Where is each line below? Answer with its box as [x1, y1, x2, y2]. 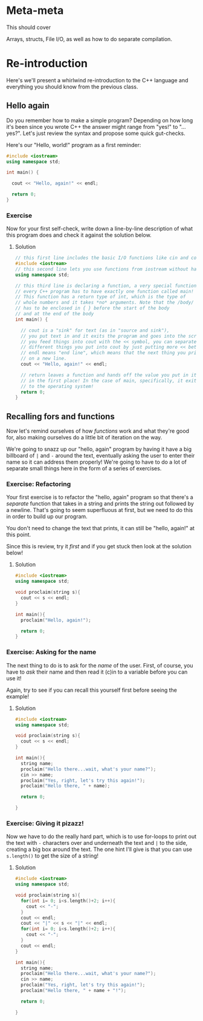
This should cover [6, 24, 51, 31]
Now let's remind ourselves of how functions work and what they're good [6, 427, 189, 435]
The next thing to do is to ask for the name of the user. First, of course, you [6, 662, 193, 669]
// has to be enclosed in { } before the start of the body [14, 305, 170, 312]
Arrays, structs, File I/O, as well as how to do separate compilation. [6, 35, 172, 42]
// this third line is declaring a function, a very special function [14, 283, 197, 289]
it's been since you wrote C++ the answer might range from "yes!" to [6, 123, 178, 130]
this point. [6, 531, 31, 539]
